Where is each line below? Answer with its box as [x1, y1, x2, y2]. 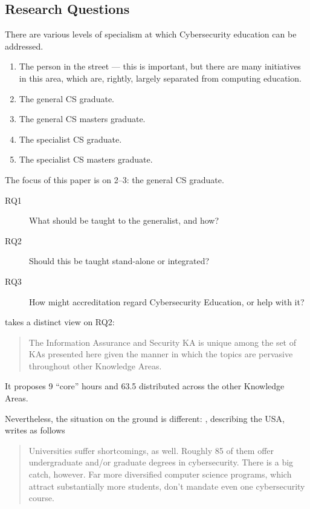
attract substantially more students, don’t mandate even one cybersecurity [28, 479, 305, 492]
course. [28, 491, 54, 504]
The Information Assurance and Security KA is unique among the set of [28, 336, 296, 348]
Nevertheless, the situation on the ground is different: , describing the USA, [5, 412, 285, 424]
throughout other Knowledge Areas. [28, 359, 162, 372]
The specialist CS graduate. [19, 132, 122, 145]
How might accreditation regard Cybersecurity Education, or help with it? [29, 295, 305, 308]
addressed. [5, 39, 44, 52]
